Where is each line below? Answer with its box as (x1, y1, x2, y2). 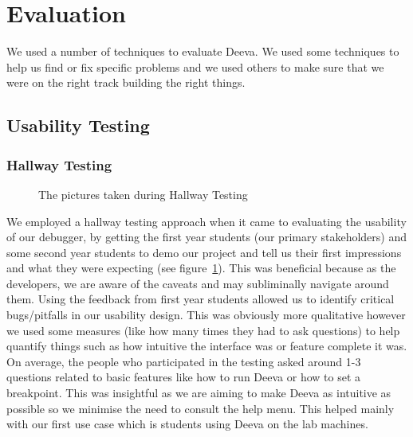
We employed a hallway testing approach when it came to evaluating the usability (6, 213, 407, 229)
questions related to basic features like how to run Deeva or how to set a (6, 369, 361, 385)
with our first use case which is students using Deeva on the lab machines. (6, 416, 368, 432)
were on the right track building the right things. (6, 74, 246, 91)
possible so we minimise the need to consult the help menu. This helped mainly (6, 400, 395, 416)
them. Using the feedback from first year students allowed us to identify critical (6, 291, 395, 307)
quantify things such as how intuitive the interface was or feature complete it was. (6, 338, 407, 354)
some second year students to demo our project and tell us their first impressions (6, 244, 402, 260)
